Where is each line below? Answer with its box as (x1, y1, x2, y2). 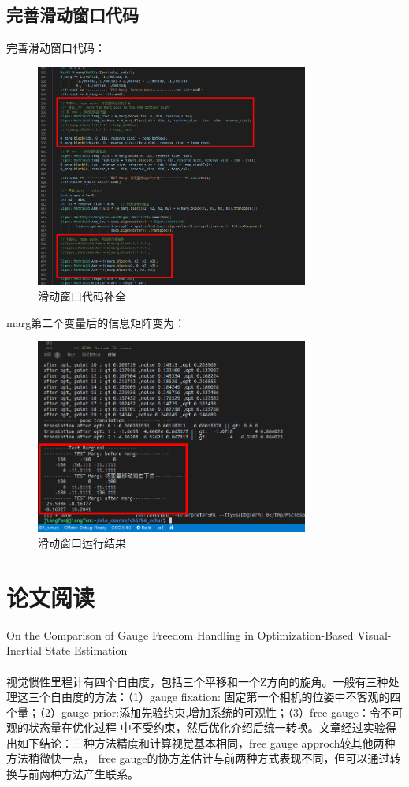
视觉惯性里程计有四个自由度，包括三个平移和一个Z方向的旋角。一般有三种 (6, 673, 389, 689)
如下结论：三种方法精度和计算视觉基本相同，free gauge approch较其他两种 (17, 734, 396, 751)
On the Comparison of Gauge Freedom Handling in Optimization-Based (6, 626, 354, 643)
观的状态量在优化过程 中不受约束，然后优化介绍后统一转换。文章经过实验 (6, 719, 385, 736)
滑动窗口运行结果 (38, 535, 126, 551)
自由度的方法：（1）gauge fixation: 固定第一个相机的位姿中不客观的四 (50, 688, 401, 705)
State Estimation (45, 642, 128, 658)
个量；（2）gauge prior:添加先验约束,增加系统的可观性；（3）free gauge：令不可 (6, 703, 403, 720)
